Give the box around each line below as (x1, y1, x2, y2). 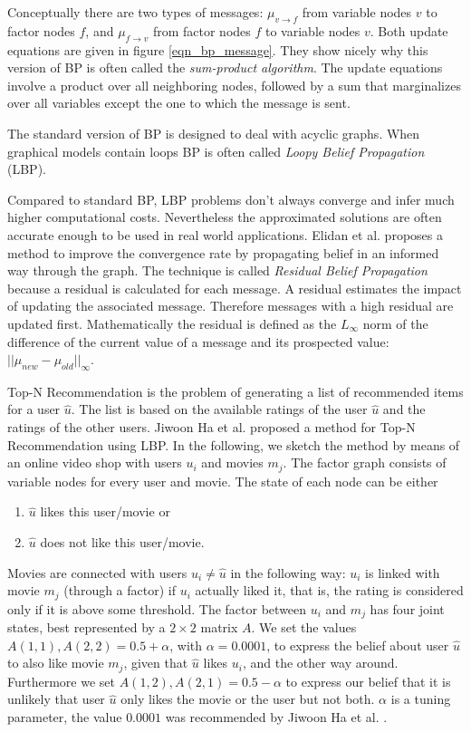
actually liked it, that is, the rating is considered (195, 581, 464, 600)
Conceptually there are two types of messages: (7, 3, 264, 21)
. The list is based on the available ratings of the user (71, 400, 368, 419)
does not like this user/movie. (40, 532, 205, 551)
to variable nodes (265, 21, 360, 40)
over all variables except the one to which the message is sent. (7, 93, 351, 112)
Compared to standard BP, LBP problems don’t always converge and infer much (7, 189, 455, 208)
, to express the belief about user (266, 635, 449, 654)
